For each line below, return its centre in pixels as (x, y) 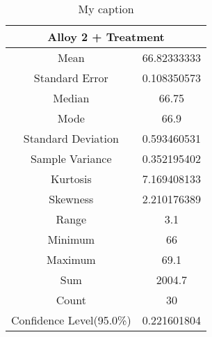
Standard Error (71, 78)
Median (71, 98)
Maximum (71, 259)
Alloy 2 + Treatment (106, 37)
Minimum (71, 239)
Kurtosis (71, 179)
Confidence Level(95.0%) (71, 320)
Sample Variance (71, 158)
